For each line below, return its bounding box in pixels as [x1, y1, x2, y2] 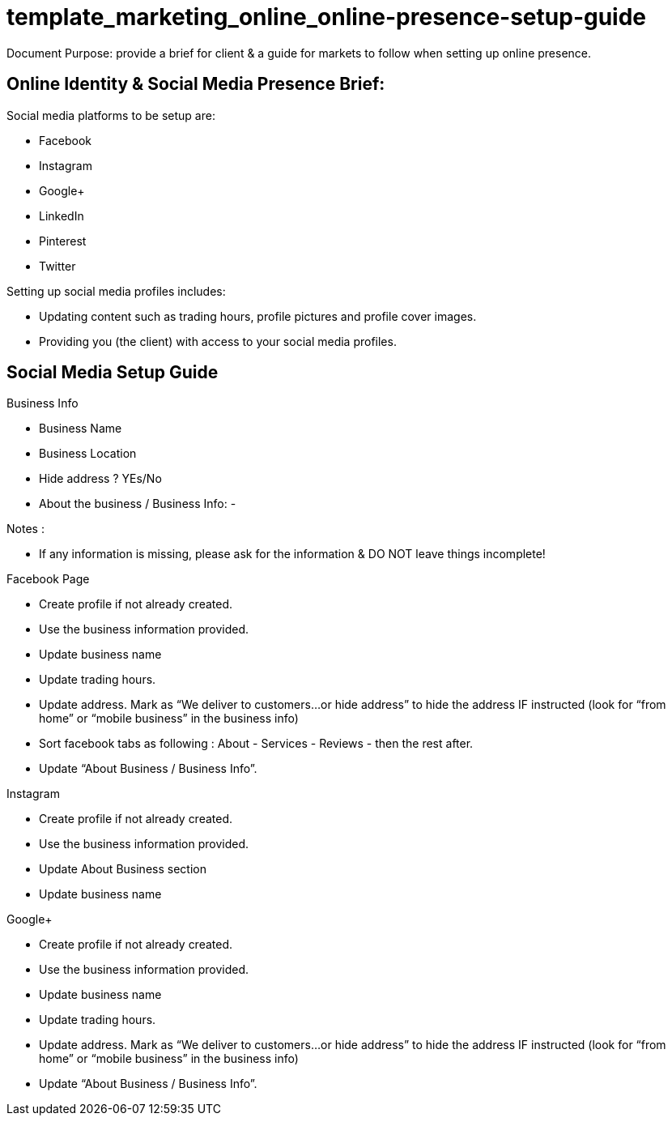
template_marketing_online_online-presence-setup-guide [6, 3, 647, 31]
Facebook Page [6, 572, 90, 587]
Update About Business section [39, 862, 206, 877]
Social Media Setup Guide [6, 362, 219, 383]
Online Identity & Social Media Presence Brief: [6, 74, 385, 95]
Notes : [6, 522, 45, 536]
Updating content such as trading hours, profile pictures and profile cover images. [39, 309, 477, 323]
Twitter [39, 258, 76, 273]
